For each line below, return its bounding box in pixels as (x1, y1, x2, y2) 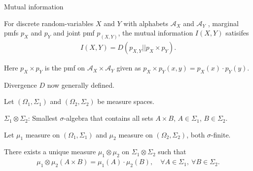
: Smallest (28, 113, 58, 123)
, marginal (208, 18, 239, 28)
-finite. (211, 129, 231, 139)
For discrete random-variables (4, 18, 94, 28)
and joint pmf (53, 28, 95, 38)
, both (186, 129, 205, 139)
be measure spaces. (97, 96, 155, 106)
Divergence (4, 79, 37, 90)
